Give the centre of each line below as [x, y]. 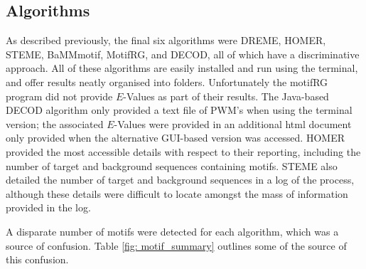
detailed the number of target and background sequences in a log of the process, [180, 180]
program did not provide [59, 96]
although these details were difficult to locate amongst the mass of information [177, 193]
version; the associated [55, 123]
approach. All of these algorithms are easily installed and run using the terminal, [182, 68]
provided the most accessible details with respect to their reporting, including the [183, 151]
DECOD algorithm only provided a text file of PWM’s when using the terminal [179, 110]
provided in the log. [48, 207]
